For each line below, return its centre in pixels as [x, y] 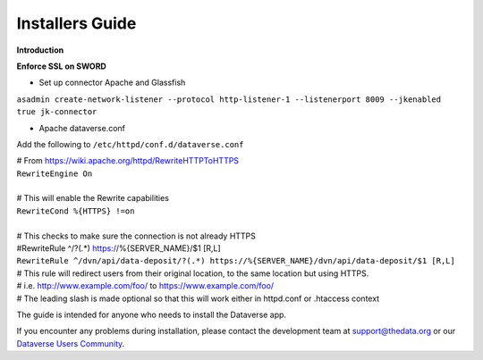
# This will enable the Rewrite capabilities [93, 198]
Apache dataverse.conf [82, 128]
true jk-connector [57, 112]
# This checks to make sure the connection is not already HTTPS [136, 236]
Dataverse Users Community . [71, 343]
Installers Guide [76, 23]
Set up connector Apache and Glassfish [112, 83]
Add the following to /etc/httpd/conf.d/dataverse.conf [130, 144]
